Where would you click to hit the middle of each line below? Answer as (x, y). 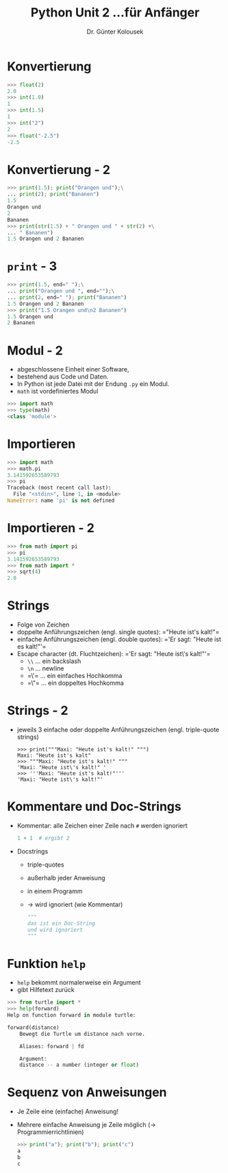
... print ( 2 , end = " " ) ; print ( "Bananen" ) (67, 297)
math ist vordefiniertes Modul (58, 391)
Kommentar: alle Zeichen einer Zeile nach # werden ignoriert (102, 825)
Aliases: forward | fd (52, 1046)
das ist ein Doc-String (61, 923)
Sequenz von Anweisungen (87, 1092)
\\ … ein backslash (54, 661)
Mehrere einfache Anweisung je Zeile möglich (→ (86, 1125)
